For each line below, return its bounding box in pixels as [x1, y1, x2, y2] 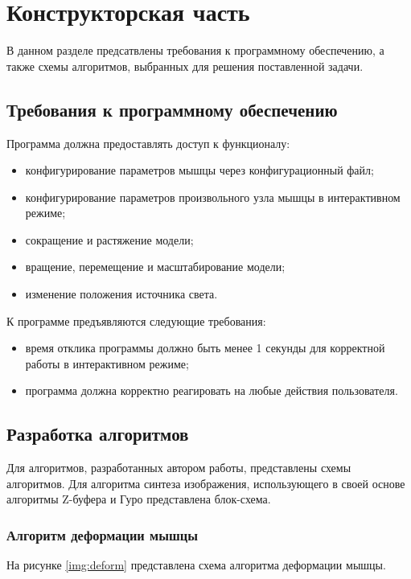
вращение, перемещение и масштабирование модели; [25, 258, 286, 275]
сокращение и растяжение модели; [25, 231, 194, 248]
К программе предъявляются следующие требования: [6, 312, 266, 329]
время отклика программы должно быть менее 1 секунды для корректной [25, 339, 385, 356]
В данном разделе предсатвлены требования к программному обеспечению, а [6, 42, 384, 59]
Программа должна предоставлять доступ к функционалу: [6, 134, 290, 151]
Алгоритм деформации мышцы [6, 524, 198, 544]
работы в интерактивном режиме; [25, 355, 189, 372]
